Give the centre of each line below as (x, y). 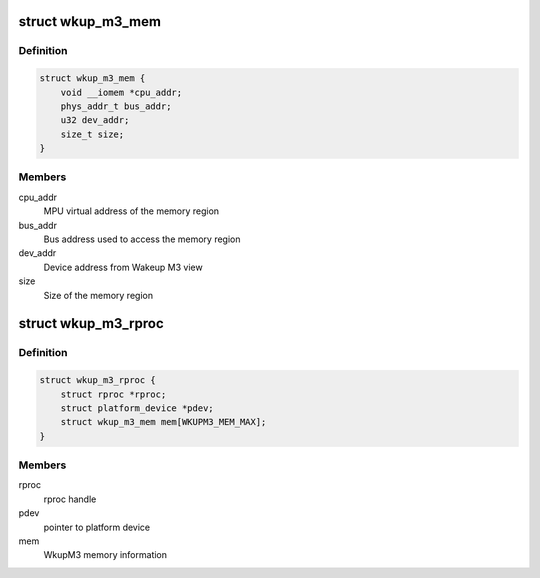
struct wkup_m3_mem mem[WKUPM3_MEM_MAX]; (163, 422)
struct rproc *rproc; (113, 394)
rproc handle (70, 499)
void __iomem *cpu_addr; (121, 92)
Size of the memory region (98, 295)
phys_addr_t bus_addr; (116, 106)
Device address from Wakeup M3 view (123, 267)
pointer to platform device (97, 527)
